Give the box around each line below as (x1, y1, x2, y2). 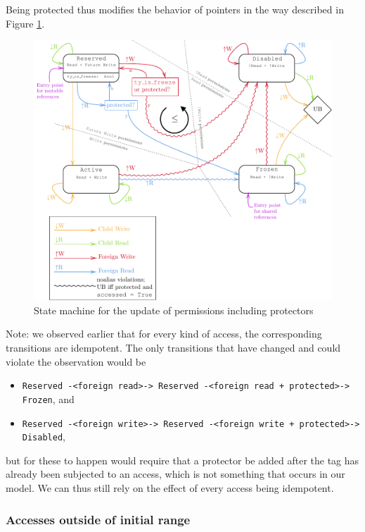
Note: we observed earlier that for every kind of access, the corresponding (6, 326, 322, 341)
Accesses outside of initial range (6, 510, 191, 528)
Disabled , (22, 429, 65, 444)
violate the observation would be (6, 354, 146, 369)
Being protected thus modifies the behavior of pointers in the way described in (6, 2, 344, 16)
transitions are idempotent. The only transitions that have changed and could (6, 340, 341, 355)
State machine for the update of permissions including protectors (34, 302, 314, 317)
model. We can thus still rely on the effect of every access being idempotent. (6, 481, 334, 495)
